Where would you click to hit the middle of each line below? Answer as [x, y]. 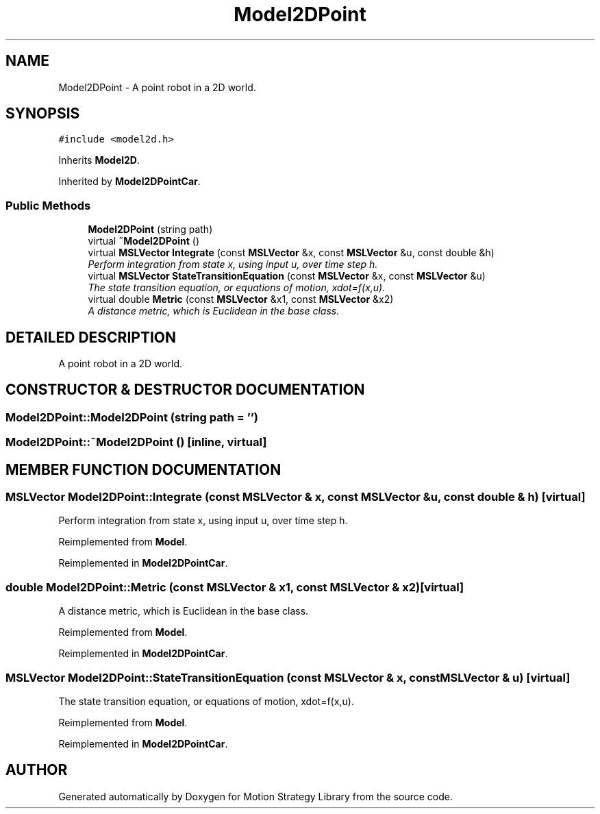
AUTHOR [37, 770]
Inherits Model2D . [99, 160]
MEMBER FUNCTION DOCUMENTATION [143, 469]
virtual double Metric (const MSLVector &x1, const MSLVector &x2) [241, 299]
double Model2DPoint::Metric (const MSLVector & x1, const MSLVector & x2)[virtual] [235, 587]
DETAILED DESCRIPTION [91, 337]
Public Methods [48, 205]
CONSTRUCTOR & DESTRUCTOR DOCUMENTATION [185, 390]
